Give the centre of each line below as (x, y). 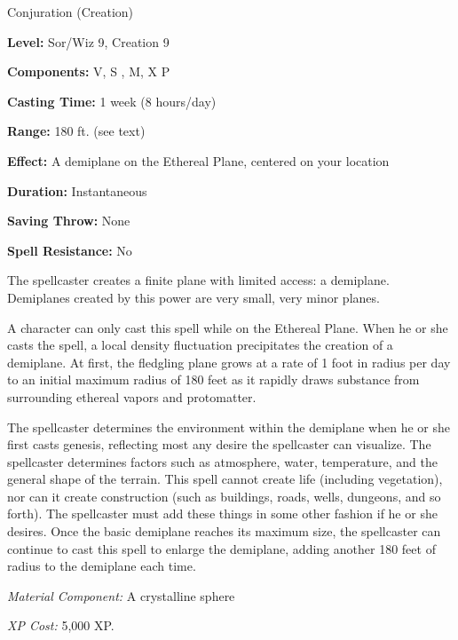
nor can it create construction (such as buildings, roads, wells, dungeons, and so (224, 496)
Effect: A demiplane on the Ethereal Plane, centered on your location (198, 160)
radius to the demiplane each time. (102, 566)
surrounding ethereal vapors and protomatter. (132, 396)
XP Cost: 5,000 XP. (61, 625)
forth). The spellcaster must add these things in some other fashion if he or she (222, 514)
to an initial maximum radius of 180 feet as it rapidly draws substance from (213, 379)
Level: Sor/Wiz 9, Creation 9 (88, 41)
